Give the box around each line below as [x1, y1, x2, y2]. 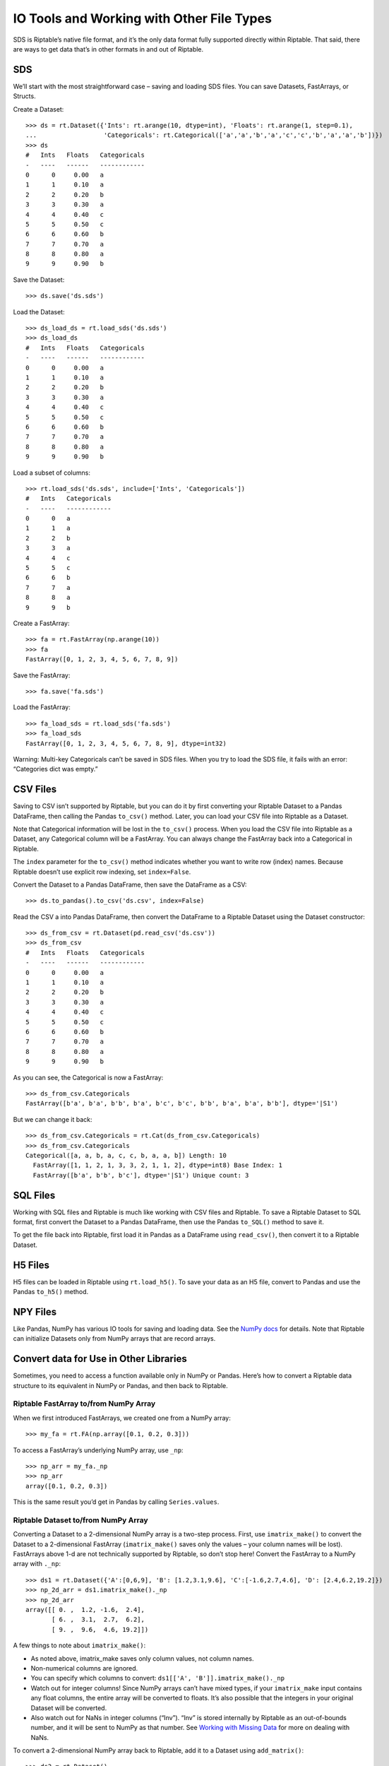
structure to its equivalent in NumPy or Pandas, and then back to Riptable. [13, 1381, 229, 1389]
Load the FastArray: [13, 703, 71, 711]
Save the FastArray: [13, 671, 71, 680]
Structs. [13, 92, 36, 100]
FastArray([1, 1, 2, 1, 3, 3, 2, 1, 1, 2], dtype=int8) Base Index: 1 [32, 1161, 282, 1169]
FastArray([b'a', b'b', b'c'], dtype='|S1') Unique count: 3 [32, 1171, 249, 1179]
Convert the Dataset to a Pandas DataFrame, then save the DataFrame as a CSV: [13, 880, 247, 889]
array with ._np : [13, 1560, 61, 1568]
